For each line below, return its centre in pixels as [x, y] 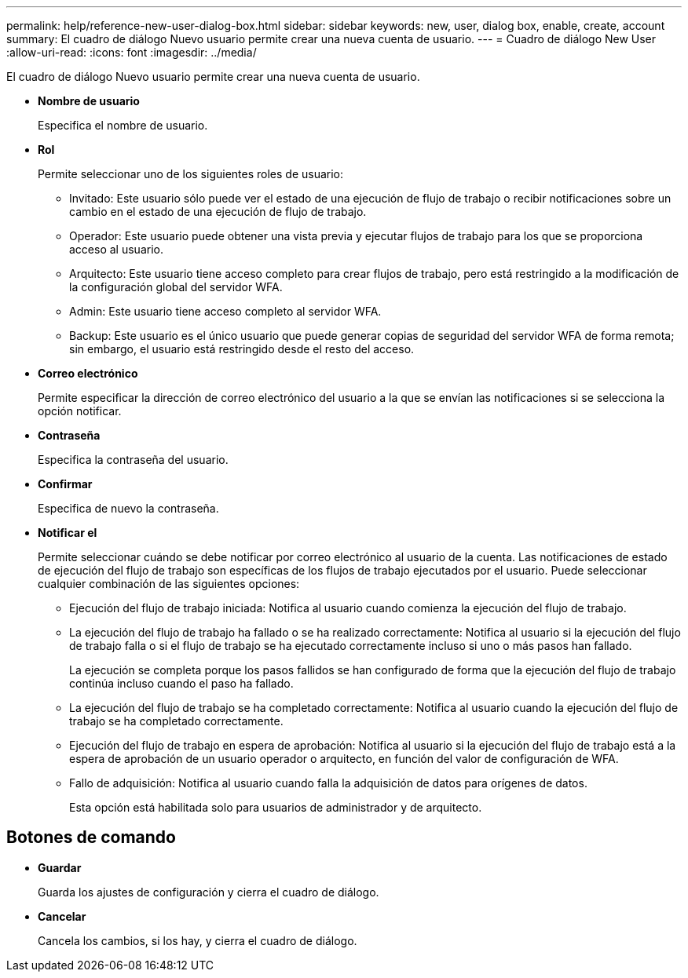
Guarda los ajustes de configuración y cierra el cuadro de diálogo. [209, 892]
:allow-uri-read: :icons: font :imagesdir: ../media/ [132, 52]
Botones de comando [91, 838]
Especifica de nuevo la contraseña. [128, 508]
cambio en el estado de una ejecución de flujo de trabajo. [218, 212]
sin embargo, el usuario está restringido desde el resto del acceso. [242, 349]
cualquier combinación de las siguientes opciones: [169, 584]
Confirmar [65, 484]
